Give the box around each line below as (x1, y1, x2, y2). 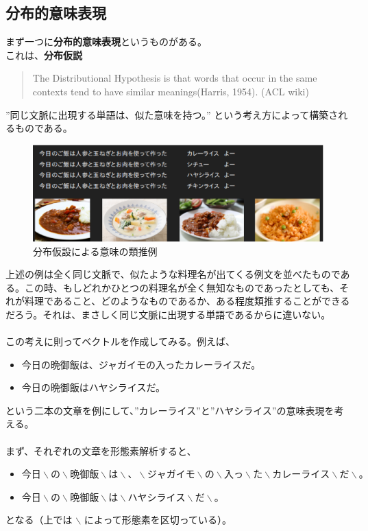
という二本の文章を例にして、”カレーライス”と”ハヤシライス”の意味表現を (5, 403, 334, 417)
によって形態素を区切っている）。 (84, 512, 232, 527)
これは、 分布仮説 (5, 47, 82, 62)
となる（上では (5, 512, 73, 527)
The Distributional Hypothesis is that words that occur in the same (32, 71, 317, 85)
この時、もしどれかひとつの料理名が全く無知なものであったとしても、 (24, 280, 340, 294)
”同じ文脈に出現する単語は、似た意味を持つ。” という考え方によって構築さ (5, 107, 339, 121)
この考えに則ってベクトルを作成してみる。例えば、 (5, 334, 235, 349)
